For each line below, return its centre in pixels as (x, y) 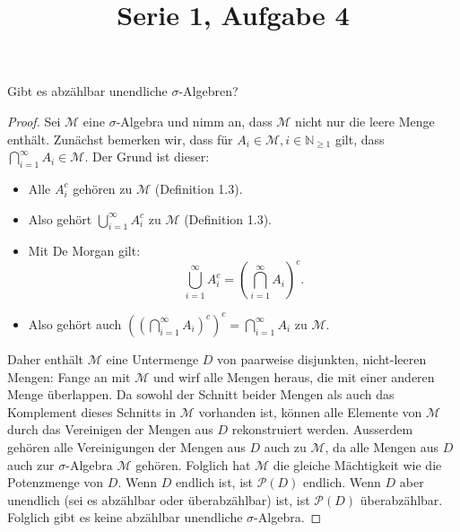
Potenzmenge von (56, 482)
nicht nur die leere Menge (365, 121)
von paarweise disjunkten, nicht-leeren (322, 358)
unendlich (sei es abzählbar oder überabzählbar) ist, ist (159, 499)
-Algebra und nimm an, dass (194, 121)
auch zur (31, 464)
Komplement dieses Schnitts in (92, 411)
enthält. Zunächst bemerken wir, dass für (120, 139)
